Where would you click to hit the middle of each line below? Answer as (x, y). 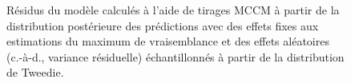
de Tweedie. (35, 72)
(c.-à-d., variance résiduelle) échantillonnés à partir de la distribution (175, 56)
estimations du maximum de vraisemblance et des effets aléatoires (168, 41)
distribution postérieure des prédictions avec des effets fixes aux (163, 25)
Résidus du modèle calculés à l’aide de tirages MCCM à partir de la (173, 10)
